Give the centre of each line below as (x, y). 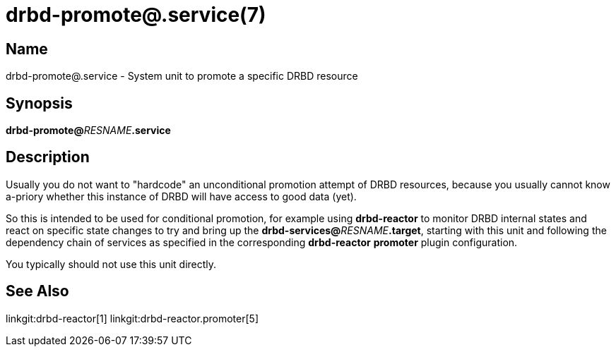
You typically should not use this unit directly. (111, 264)
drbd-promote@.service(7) (136, 15)
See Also (37, 291)
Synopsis (39, 103)
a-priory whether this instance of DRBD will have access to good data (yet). (181, 196)
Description (48, 157)
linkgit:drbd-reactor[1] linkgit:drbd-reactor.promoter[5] (132, 318)
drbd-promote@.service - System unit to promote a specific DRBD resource (182, 76)
